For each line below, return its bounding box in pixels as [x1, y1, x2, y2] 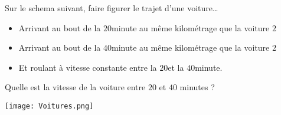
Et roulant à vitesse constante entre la [18, 61, 157, 73]
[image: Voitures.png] [5, 101, 94, 110]
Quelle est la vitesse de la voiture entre [5, 81, 146, 93]
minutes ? [179, 81, 215, 93]
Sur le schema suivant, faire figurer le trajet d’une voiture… [5, 2, 218, 14]
